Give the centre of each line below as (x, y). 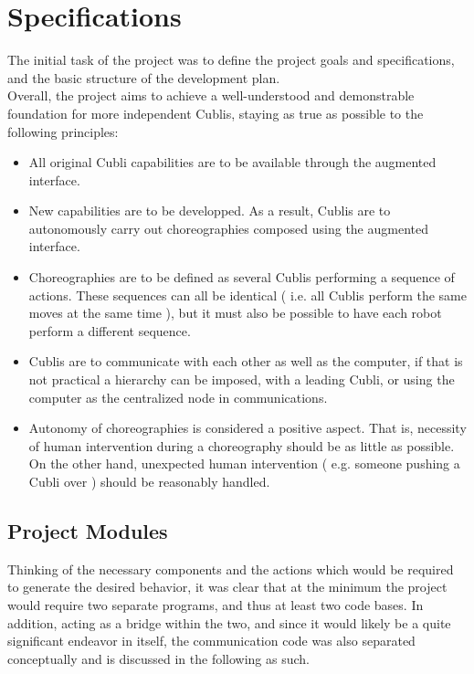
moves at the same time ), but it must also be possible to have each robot (235, 313)
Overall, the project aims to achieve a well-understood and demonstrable (211, 95)
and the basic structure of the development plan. (144, 77)
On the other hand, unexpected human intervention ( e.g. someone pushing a (244, 463)
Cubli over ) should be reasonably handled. (149, 481)
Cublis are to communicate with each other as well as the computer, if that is (246, 361)
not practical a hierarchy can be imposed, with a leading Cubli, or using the (242, 379)
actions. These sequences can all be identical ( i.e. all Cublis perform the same (248, 295)
